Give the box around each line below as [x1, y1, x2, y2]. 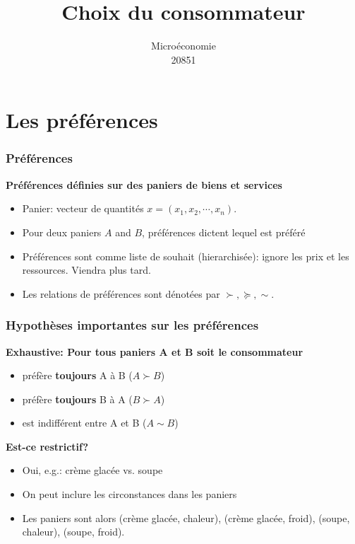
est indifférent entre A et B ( [22, 415, 147, 430]
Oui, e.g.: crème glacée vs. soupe [22, 463, 163, 478]
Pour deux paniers [22, 224, 102, 239]
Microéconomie [151, 38, 216, 53]
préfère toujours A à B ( [22, 368, 133, 383]
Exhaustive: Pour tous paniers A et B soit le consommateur [6, 344, 303, 359]
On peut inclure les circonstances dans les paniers [22, 487, 237, 502]
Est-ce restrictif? [6, 439, 89, 453]
